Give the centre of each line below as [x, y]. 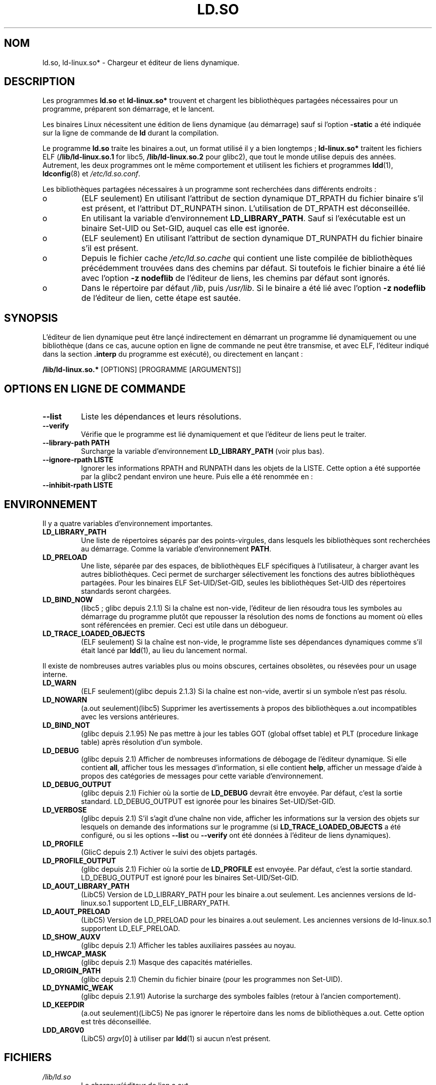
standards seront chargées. [126, 591]
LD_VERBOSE [65, 810]
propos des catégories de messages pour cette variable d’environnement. [202, 776]
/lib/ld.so [57, 1077]
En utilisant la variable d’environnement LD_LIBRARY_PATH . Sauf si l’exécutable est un [243, 218]
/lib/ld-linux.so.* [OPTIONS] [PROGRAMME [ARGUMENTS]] [142, 370]
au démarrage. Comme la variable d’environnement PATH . [176, 548]
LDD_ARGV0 [63, 1030]
